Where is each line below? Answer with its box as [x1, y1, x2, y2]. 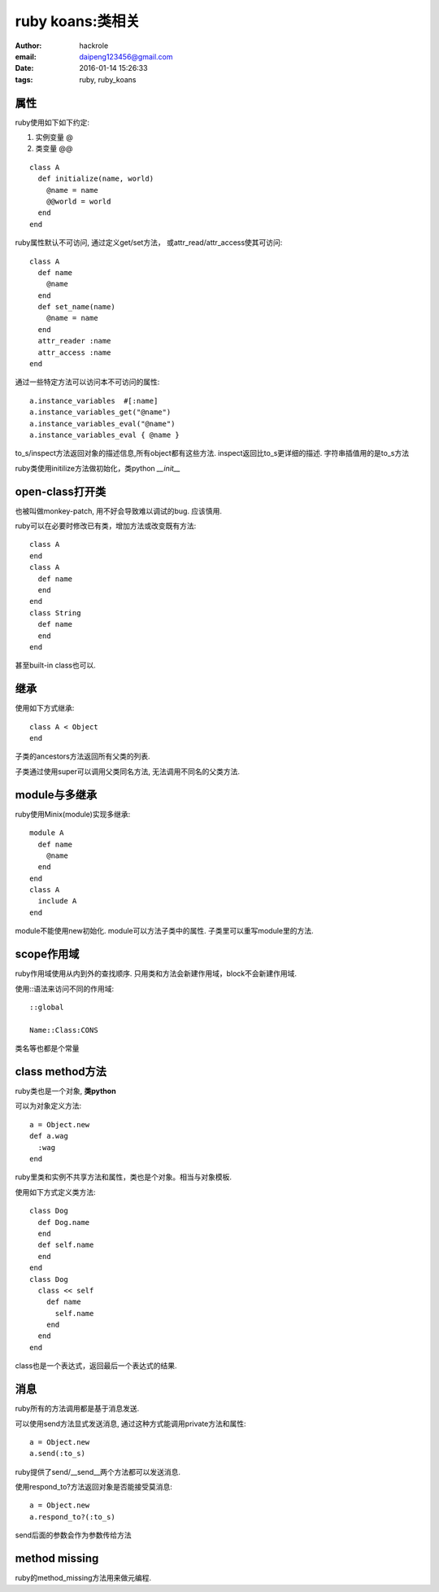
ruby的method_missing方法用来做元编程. [15, 1573, 152, 1583]
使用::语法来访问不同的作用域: [15, 983, 115, 993]
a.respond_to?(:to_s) [29, 1512, 115, 1521]
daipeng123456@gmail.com [79, 51, 174, 61]
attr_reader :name [37, 336, 111, 346]
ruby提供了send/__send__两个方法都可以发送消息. [15, 1467, 181, 1476]
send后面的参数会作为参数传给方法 [15, 1530, 132, 1540]
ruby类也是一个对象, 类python [15, 1087, 117, 1096]
